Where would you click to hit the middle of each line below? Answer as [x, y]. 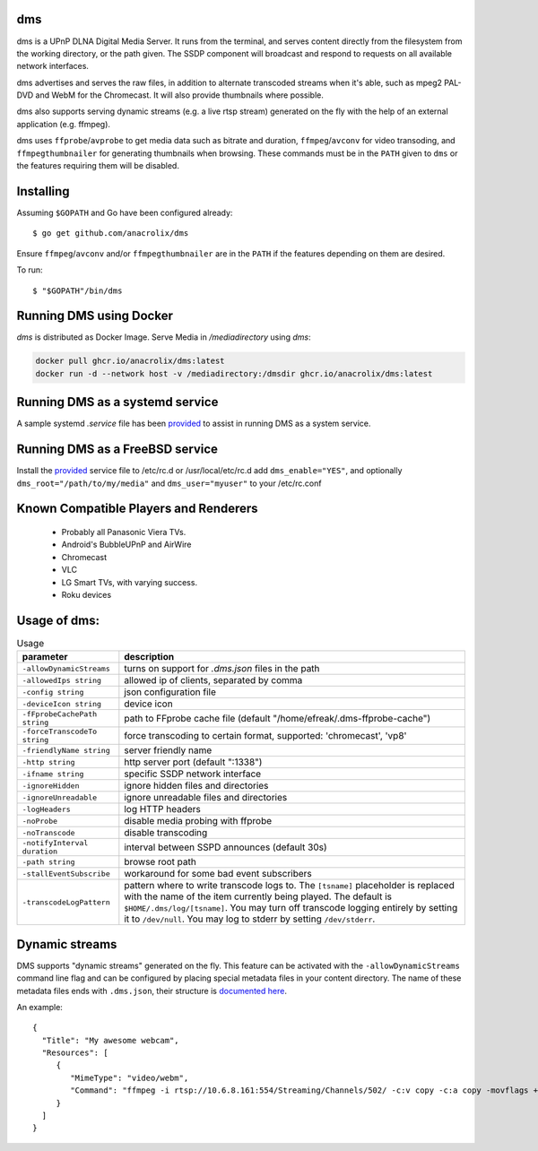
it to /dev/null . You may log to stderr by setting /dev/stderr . [250, 919]
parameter [45, 657]
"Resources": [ [75, 1053]
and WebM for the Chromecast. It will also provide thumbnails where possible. [180, 95]
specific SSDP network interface [193, 774]
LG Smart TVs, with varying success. [129, 582]
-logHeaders [46, 809]
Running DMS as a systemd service [117, 402]
